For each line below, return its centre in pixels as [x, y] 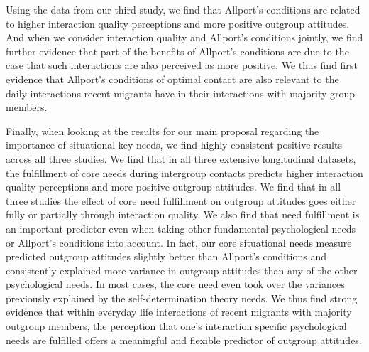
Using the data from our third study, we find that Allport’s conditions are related [183, 9]
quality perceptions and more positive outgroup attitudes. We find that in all [174, 187]
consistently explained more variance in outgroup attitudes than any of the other [182, 270]
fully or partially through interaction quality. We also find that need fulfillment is [183, 214]
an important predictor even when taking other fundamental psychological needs [181, 228]
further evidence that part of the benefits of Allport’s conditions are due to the [177, 51]
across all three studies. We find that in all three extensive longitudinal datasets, [181, 158]
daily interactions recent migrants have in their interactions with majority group [181, 93]
